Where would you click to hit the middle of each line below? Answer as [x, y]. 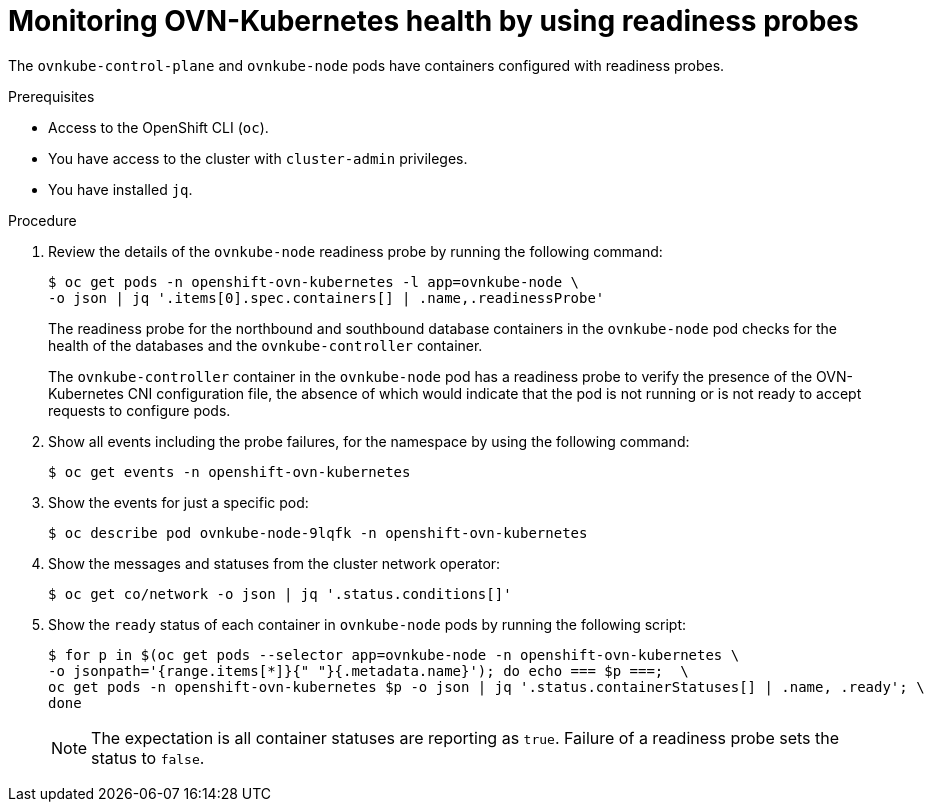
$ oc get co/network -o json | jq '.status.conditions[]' [280, 593]
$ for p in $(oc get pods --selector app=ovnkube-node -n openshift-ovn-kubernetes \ [394, 654]
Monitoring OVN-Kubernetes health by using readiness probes [433, 21]
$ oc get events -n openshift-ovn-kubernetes [229, 471]
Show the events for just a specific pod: [178, 502]
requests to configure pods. [139, 410]
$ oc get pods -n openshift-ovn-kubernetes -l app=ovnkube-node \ [314, 281]
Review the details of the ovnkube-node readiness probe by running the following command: [355, 251]
